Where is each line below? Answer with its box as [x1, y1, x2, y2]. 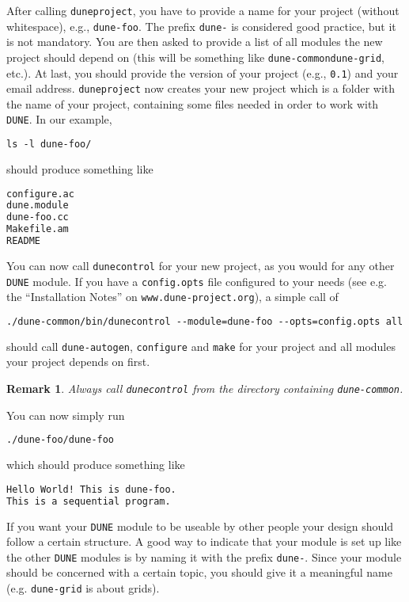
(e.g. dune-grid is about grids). [6, 580, 160, 596]
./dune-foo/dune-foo [6, 434, 115, 446]
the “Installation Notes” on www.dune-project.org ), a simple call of [6, 288, 339, 305]
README [6, 235, 40, 247]
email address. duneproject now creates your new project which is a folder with [6, 80, 396, 97]
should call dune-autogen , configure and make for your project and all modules [6, 337, 396, 354]
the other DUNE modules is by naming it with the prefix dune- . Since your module [6, 548, 402, 565]
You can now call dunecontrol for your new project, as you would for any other [6, 257, 395, 273]
